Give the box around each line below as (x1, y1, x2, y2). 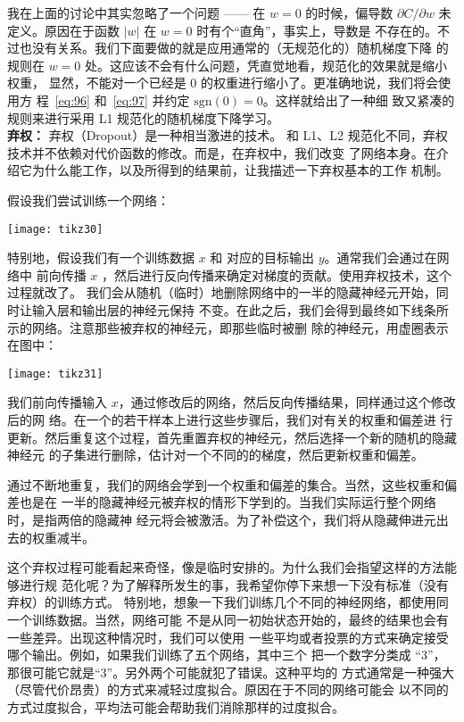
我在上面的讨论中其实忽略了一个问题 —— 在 (7, 4, 266, 21)
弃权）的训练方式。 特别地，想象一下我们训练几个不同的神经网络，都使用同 (7, 593, 449, 611)
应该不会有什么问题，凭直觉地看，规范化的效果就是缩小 (122, 55, 448, 74)
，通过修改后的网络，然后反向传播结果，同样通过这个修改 (118, 393, 456, 411)
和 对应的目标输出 (210, 248, 315, 267)
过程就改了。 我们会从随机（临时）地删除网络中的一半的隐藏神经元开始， (7, 283, 436, 302)
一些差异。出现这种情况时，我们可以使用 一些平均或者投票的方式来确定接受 (7, 627, 449, 646)
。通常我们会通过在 (324, 248, 437, 267)
